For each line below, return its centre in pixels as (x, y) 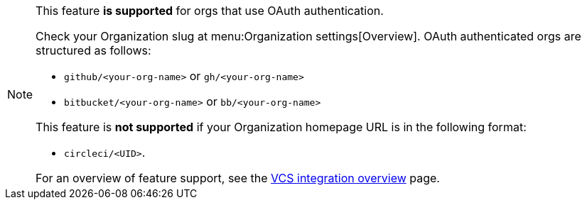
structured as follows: (93, 50)
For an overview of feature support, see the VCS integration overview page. (238, 178)
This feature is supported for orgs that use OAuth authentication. (210, 11)
